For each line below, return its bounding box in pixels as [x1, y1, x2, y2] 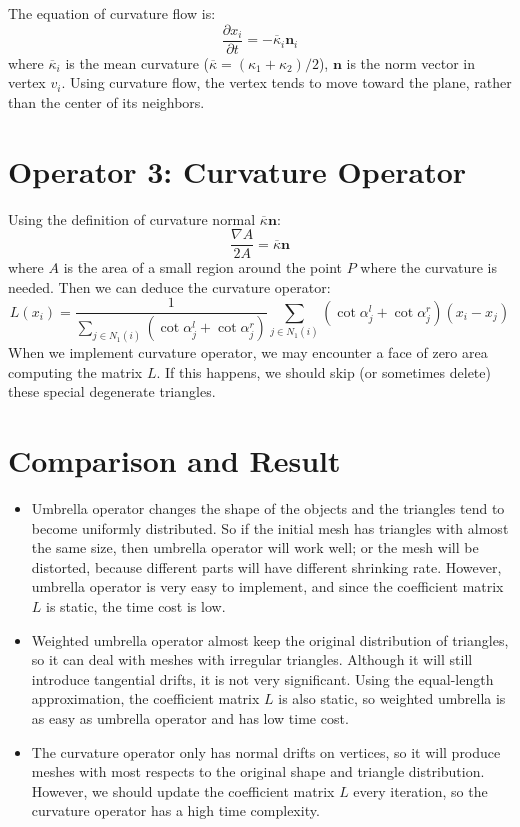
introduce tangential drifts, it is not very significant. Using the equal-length [31, 668, 494, 689]
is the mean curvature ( [65, 52, 210, 73]
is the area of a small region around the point [63, 257, 342, 278]
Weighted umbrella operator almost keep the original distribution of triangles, [31, 629, 509, 650]
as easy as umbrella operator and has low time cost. [31, 708, 349, 729]
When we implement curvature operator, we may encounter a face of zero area [8, 342, 488, 363]
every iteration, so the [353, 780, 488, 801]
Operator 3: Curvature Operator [8, 150, 467, 191]
